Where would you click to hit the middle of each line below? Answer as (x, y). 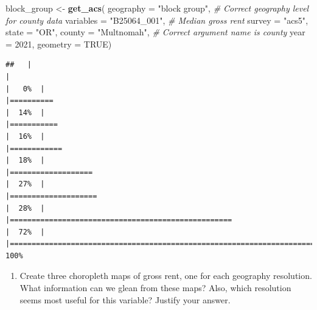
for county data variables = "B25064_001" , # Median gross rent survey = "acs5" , (157, 20)
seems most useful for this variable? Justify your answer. (125, 299)
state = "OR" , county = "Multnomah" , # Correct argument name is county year (155, 32)
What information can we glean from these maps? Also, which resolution (155, 288)
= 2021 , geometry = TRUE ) (59, 44)
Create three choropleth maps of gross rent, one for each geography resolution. (166, 276)
